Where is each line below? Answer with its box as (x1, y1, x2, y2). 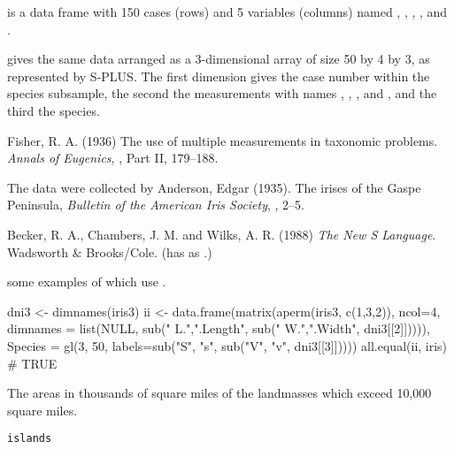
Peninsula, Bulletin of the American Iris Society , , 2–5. (7, 195, 305, 214)
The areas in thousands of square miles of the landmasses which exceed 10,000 (7, 384, 432, 402)
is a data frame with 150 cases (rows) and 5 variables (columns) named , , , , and (7, 3, 448, 20)
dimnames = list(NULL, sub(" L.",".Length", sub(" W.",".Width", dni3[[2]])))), (7, 319, 430, 338)
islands (7, 432, 52, 445)
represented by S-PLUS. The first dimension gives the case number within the (7, 66, 430, 85)
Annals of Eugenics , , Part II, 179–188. (7, 148, 219, 167)
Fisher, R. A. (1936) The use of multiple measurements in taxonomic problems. (7, 131, 438, 149)
